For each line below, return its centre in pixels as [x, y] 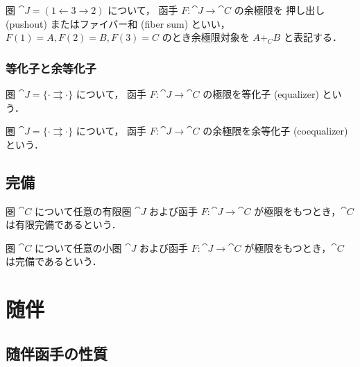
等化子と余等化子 [51, 68]
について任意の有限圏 [83, 211]
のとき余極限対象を [206, 37]
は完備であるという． [54, 261]
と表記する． [312, 37]
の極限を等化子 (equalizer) [261, 94]
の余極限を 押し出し [280, 10]
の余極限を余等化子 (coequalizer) [275, 131]
